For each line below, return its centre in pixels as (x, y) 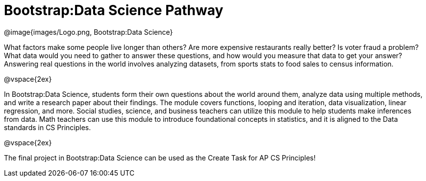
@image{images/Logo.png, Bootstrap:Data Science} (88, 32)
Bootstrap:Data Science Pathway (114, 10)
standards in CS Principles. (48, 127)
